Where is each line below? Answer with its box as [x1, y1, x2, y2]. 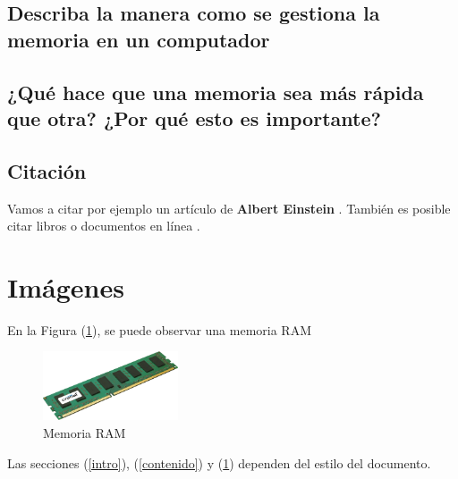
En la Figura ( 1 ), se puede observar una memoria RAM [7, 320, 312, 339]
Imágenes [7, 268, 124, 305]
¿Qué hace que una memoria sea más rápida [7, 78, 424, 105]
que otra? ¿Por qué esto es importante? [7, 104, 381, 131]
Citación [7, 156, 87, 184]
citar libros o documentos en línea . [7, 216, 200, 235]
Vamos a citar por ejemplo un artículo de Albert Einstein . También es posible [7, 198, 451, 217]
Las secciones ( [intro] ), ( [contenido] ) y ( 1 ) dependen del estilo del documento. [7, 453, 431, 472]
